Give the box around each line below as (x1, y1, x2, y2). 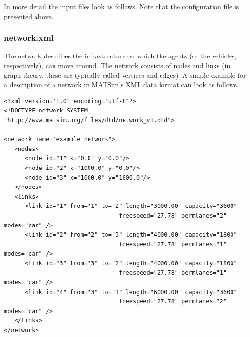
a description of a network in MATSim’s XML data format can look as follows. (4, 79, 239, 90)
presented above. (4, 11, 54, 21)
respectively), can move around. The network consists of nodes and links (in (4, 60, 231, 70)
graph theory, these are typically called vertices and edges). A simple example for (4, 70, 246, 80)
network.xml (4, 32, 54, 44)
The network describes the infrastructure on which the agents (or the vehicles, (4, 51, 237, 61)
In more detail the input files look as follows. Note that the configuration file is (4, 1, 239, 11)
